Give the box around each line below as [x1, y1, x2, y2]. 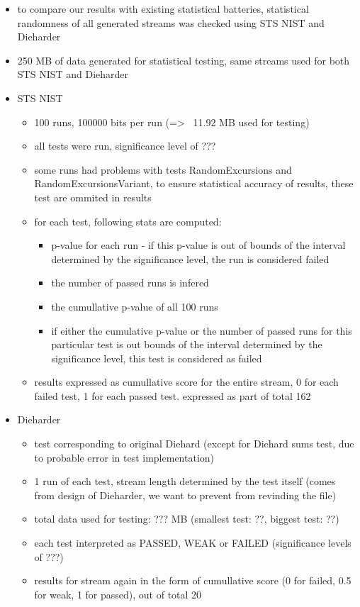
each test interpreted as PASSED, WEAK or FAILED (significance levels [34, 535, 351, 550]
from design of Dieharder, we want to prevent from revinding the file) [34, 487, 337, 502]
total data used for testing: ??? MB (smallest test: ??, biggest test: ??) [34, 511, 339, 526]
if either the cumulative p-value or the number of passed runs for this [51, 323, 352, 338]
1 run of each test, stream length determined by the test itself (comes [34, 474, 336, 489]
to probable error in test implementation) [34, 450, 215, 464]
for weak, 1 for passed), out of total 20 [34, 586, 202, 601]
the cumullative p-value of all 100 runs [51, 299, 218, 313]
